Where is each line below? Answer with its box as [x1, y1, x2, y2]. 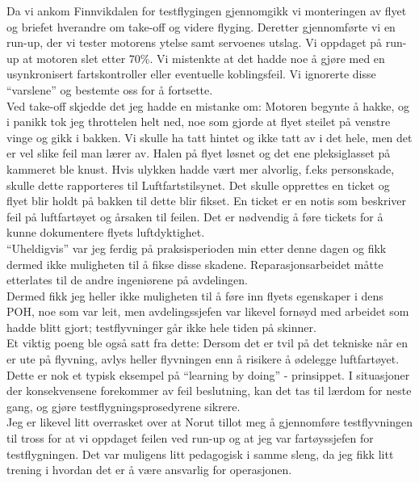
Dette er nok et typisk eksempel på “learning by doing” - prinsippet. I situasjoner [6, 366, 410, 383]
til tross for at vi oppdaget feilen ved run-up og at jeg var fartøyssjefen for [6, 430, 374, 447]
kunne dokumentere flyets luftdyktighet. [6, 224, 205, 241]
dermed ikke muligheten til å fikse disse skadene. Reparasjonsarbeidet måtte [6, 255, 383, 272]
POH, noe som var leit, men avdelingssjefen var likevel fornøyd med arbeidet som [6, 303, 409, 320]
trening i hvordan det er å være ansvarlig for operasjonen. [6, 461, 292, 478]
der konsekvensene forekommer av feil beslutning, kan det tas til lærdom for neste [6, 382, 412, 399]
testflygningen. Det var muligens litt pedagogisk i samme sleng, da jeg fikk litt [6, 445, 394, 462]
